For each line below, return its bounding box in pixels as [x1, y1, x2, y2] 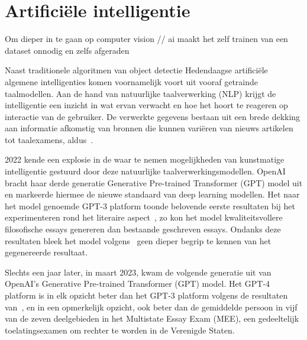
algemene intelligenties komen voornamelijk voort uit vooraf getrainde [5, 75, 258, 88]
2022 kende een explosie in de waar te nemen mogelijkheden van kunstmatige [5, 153, 285, 166]
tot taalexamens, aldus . [5, 133, 93, 145]
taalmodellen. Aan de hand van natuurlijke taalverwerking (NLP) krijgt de [5, 87, 276, 99]
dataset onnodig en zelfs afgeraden [5, 44, 130, 56]
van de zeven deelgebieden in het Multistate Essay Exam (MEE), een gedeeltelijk [5, 312, 299, 325]
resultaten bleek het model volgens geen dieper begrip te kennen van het [5, 234, 272, 247]
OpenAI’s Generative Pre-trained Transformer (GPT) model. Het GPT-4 [5, 277, 270, 290]
